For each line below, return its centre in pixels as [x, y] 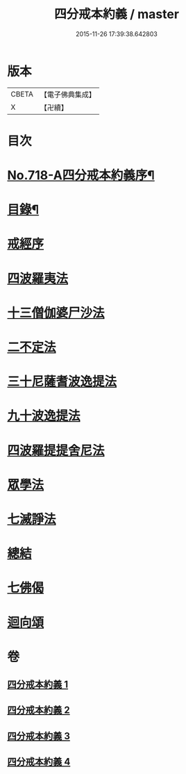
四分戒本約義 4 [39, 762]
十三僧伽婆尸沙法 [56, 313]
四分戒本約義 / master [117, 14]
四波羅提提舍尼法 [56, 451]
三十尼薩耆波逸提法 [62, 382]
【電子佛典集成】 [68, 94]
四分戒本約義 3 [39, 736]
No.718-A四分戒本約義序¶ [81, 175]
